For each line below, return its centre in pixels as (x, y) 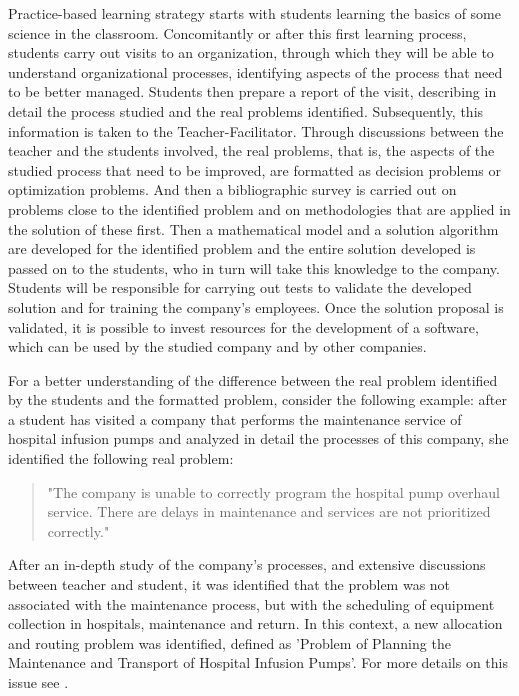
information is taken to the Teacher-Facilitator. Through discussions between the (256, 130)
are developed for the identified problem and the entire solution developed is (242, 248)
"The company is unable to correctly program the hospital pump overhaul (273, 491)
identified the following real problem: (121, 458)
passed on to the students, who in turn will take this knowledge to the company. (254, 267)
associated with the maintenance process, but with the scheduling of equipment (251, 603)
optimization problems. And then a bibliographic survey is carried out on (232, 189)
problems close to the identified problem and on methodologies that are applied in (259, 208)
